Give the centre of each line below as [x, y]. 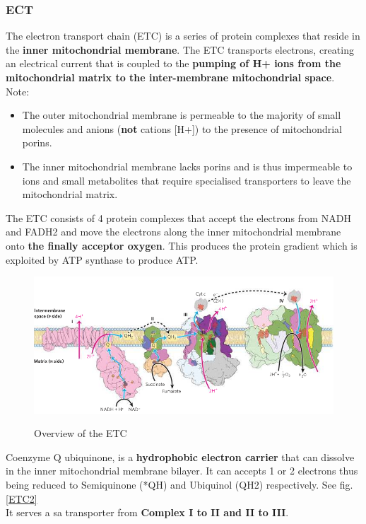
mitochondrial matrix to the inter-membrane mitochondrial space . [170, 77]
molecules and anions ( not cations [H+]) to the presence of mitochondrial [182, 128]
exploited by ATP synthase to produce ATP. [102, 259]
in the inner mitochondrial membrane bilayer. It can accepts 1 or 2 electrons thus [182, 471]
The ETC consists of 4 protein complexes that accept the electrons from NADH [178, 217]
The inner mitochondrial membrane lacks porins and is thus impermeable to [187, 166]
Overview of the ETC [81, 433]
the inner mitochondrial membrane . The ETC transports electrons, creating [180, 49]
